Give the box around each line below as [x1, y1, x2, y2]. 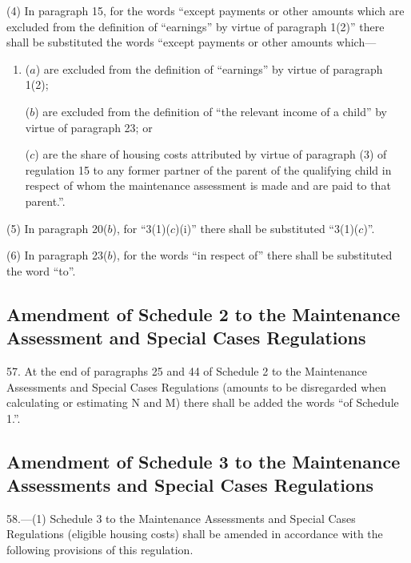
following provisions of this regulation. [6, 541, 194, 558]
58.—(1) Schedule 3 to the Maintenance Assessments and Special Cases [6, 509, 356, 526]
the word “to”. [6, 262, 76, 279]
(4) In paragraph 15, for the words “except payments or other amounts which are [6, 2, 405, 18]
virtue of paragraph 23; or [25, 119, 153, 135]
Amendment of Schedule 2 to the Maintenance [6, 301, 401, 326]
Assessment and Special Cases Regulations [6, 325, 366, 350]
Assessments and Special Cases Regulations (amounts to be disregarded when [6, 378, 387, 395]
